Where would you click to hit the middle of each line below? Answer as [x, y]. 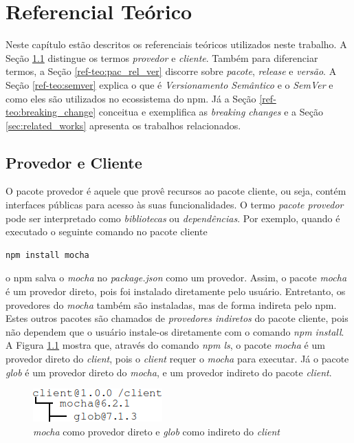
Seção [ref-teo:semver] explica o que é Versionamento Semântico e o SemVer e [169, 84]
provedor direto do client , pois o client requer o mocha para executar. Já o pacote [177, 359]
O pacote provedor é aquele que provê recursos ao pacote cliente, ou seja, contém [176, 191]
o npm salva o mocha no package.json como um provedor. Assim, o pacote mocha [176, 278]
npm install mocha [47, 255]
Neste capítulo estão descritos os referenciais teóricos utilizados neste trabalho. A [176, 44]
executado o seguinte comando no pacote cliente [107, 231]
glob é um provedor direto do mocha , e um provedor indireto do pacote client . [169, 372]
